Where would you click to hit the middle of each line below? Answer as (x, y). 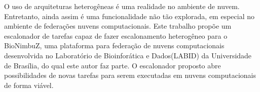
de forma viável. (29, 85)
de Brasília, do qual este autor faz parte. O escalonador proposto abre (113, 65)
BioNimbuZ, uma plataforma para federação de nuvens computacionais (114, 45)
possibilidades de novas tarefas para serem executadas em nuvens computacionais (130, 75)
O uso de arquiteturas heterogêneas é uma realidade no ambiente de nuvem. (122, 6)
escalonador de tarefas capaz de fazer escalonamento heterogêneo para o (116, 35)
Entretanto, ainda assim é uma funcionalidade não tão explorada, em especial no (129, 16)
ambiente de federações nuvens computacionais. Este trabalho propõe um (118, 26)
